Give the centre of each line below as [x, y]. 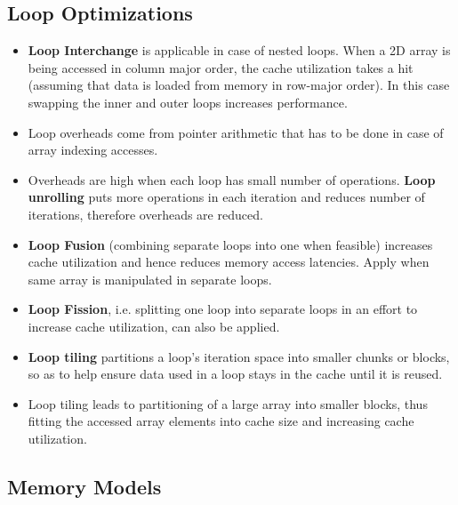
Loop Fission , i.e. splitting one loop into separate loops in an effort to [223, 309]
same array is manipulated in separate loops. [150, 279]
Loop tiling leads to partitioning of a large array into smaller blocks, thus [228, 403]
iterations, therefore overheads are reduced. [145, 214]
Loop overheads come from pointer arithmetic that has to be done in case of [236, 132]
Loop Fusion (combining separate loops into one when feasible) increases [230, 244]
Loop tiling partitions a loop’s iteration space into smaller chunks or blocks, [239, 356]
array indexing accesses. [93, 150]
